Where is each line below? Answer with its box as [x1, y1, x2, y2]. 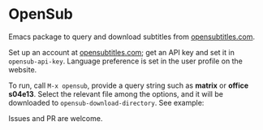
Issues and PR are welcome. [8, 113, 103, 123]
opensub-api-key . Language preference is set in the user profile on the [8, 56, 244, 66]
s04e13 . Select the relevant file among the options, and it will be [8, 89, 223, 98]
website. [8, 64, 37, 74]
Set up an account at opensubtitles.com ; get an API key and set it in [8, 47, 235, 57]
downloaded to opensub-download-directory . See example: [8, 97, 205, 107]
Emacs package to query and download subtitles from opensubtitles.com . [8, 32, 256, 41]
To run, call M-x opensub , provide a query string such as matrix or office [8, 80, 249, 90]
